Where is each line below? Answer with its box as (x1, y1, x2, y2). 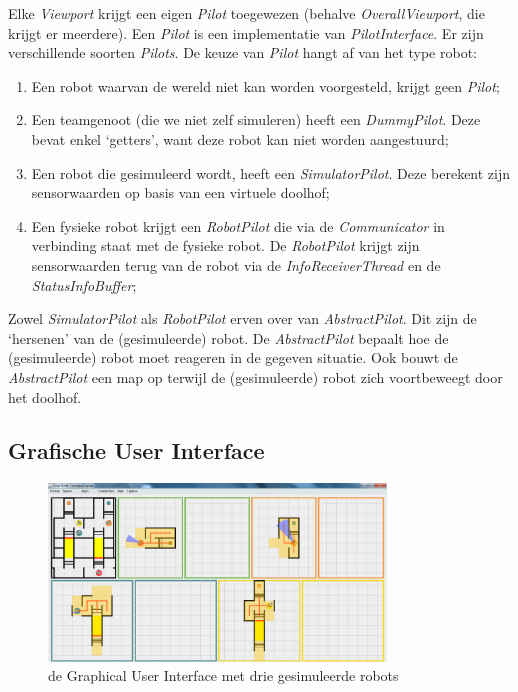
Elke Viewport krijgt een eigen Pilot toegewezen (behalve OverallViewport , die (8, 3, 485, 23)
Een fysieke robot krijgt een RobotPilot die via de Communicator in (31, 215, 445, 236)
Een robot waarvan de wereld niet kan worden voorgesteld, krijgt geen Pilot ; (31, 75, 500, 96)
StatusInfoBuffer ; (31, 274, 137, 295)
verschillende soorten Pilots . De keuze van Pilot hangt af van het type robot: (8, 42, 477, 63)
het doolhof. (8, 386, 82, 407)
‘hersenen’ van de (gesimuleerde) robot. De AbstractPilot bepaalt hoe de (8, 327, 449, 348)
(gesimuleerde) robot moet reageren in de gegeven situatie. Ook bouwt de (8, 347, 458, 368)
